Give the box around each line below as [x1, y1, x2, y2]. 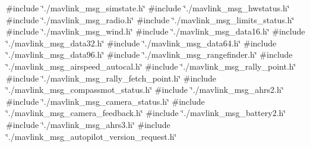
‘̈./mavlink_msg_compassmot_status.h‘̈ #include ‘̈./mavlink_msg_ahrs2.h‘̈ [6, 83, 284, 96]
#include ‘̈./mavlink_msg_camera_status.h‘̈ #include [6, 95, 205, 107]
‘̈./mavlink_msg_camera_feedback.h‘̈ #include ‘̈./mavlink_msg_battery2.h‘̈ [6, 107, 286, 119]
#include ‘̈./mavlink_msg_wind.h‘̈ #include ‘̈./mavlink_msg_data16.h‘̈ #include [6, 25, 305, 37]
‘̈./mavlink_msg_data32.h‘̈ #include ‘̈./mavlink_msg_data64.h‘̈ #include [6, 36, 277, 49]
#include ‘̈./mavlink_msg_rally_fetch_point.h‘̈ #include [6, 71, 217, 84]
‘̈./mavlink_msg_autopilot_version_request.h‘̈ [6, 130, 177, 142]
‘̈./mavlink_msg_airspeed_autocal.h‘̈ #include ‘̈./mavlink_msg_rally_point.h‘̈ [6, 60, 296, 72]
